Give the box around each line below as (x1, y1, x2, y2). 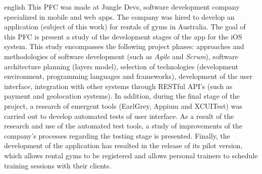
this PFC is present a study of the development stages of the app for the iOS (4, 31, 242, 41)
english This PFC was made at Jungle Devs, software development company (4, 2, 240, 12)
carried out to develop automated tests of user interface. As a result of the (4, 110, 234, 121)
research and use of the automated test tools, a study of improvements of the (4, 120, 242, 131)
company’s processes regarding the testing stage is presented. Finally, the (4, 130, 230, 141)
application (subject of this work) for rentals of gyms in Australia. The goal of (4, 21, 246, 32)
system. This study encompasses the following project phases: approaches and (4, 41, 244, 52)
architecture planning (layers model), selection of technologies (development (4, 61, 238, 71)
